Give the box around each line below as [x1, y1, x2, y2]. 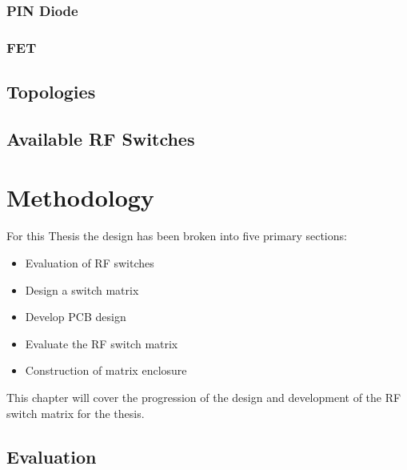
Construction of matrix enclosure [25, 362, 187, 379]
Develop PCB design [25, 308, 126, 325]
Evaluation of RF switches [25, 254, 154, 271]
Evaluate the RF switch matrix [25, 335, 178, 351]
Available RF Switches [6, 126, 195, 151]
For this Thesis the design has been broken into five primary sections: [6, 227, 347, 244]
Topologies [6, 79, 96, 104]
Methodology [6, 181, 154, 214]
